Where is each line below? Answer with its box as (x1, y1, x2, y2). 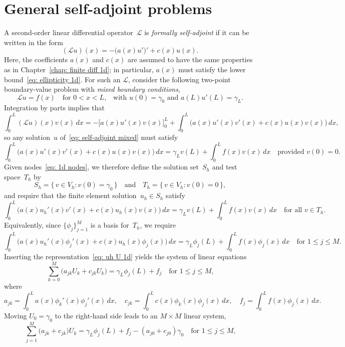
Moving (4, 310, 27, 320)
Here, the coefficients (4, 54, 68, 65)
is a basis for (90, 220, 129, 230)
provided (277, 148, 304, 156)
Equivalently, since (4, 220, 61, 230)
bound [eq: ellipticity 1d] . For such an (4, 74, 121, 84)
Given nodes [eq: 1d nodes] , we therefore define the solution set (4, 161, 199, 172)
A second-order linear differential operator (4, 27, 133, 38)
